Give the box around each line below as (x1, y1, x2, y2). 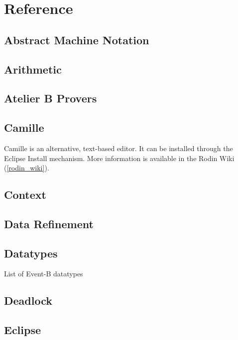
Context (4, 187, 46, 202)
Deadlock (4, 293, 52, 308)
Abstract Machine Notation (4, 32, 149, 47)
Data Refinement (4, 216, 94, 231)
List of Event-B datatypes (4, 268, 83, 279)
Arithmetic (4, 61, 62, 77)
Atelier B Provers (4, 90, 97, 106)
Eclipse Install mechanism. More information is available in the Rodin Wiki (4, 153, 235, 163)
